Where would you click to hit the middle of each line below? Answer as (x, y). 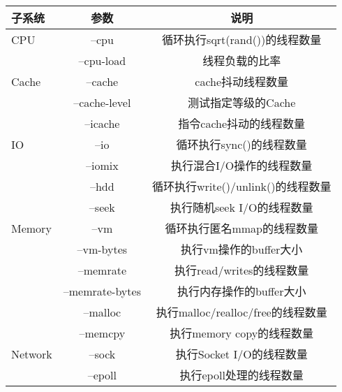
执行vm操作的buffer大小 (242, 249)
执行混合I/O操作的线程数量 (242, 165)
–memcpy (102, 333)
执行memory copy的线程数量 (242, 333)
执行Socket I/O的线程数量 (241, 354)
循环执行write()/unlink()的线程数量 (241, 186)
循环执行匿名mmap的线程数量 (241, 228)
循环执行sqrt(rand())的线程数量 (242, 39)
